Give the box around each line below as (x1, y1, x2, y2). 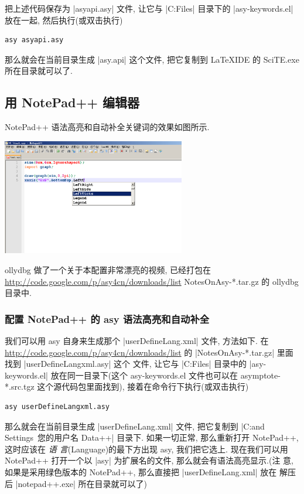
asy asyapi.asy (5, 36, 64, 45)
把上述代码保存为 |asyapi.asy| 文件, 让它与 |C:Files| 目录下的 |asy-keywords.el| (5, 2, 293, 14)
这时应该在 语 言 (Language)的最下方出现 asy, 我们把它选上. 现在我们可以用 (5, 442, 288, 455)
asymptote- (240, 369, 281, 381)
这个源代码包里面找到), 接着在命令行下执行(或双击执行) (37, 380, 249, 393)
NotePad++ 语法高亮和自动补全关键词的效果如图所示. (5, 121, 210, 133)
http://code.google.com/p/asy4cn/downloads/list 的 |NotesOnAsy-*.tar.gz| (5, 346, 275, 358)
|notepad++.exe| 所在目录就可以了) (15, 477, 148, 489)
